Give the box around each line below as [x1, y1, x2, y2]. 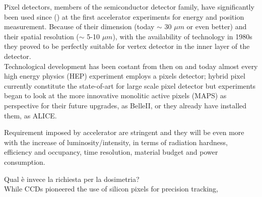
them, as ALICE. [4, 110, 57, 120]
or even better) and [186, 21, 247, 32]
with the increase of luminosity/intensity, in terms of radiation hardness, [4, 137, 228, 147]
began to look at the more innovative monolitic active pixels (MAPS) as [4, 90, 227, 101]
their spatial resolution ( [4, 31, 79, 41]
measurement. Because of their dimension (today [4, 21, 155, 32]
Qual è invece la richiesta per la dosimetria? [4, 173, 140, 184]
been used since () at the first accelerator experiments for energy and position [4, 11, 244, 22]
